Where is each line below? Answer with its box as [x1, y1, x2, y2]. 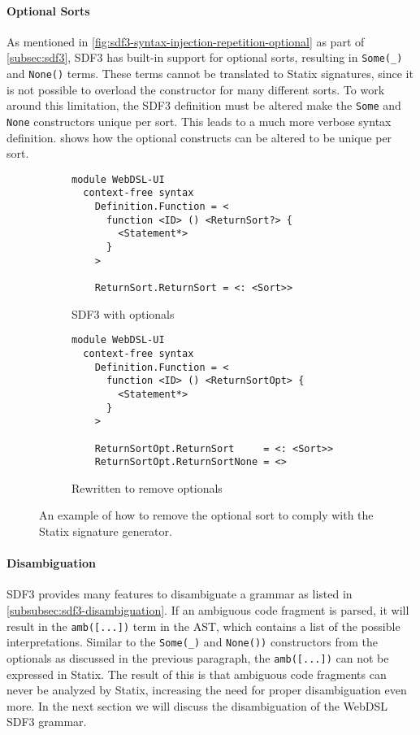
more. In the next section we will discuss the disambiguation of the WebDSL [6, 697, 388, 714]
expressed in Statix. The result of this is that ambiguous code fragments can [6, 665, 387, 682]
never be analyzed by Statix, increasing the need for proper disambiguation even [6, 681, 407, 698]
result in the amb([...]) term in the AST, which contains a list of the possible [6, 617, 401, 634]
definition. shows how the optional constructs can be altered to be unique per [6, 128, 392, 146]
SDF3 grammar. [6, 713, 87, 730]
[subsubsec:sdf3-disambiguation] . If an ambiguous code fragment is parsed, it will [6, 602, 409, 619]
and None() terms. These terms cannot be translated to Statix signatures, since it [6, 65, 414, 82]
